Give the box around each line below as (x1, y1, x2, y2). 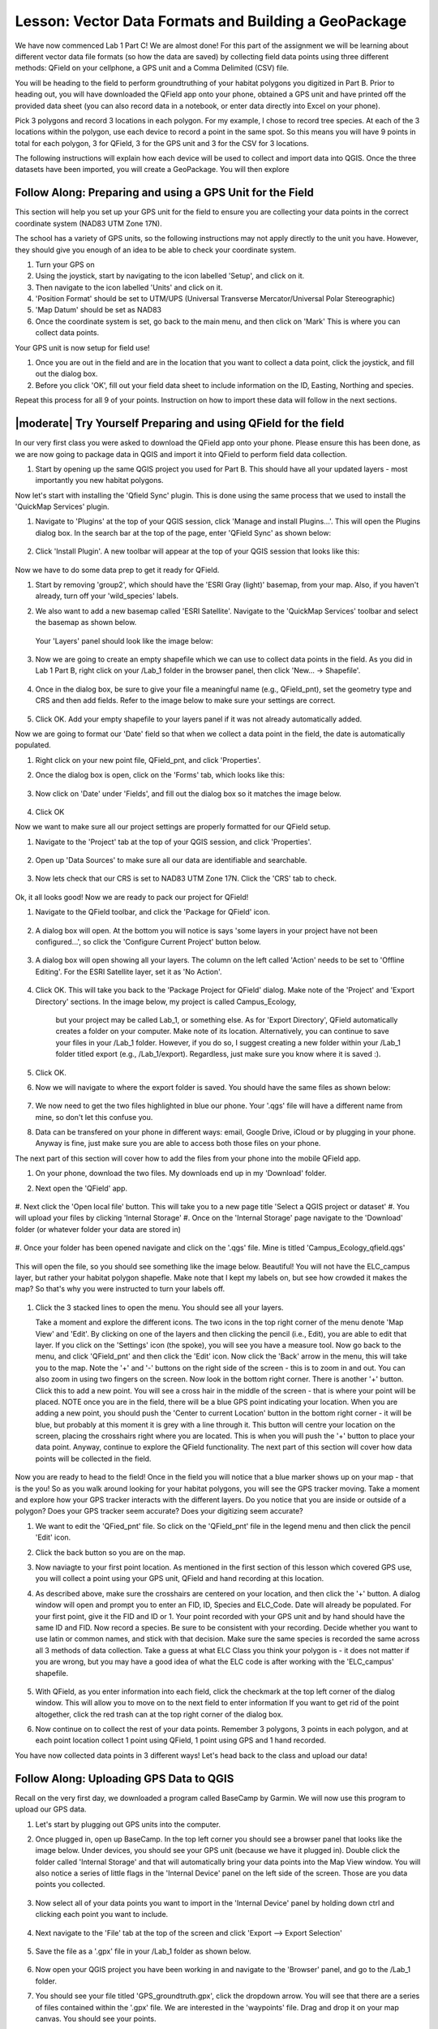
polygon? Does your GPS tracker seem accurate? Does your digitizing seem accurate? (15, 1506, 303, 1516)
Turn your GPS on (35, 260, 95, 269)
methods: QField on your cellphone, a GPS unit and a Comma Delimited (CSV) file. (15, 63, 290, 73)
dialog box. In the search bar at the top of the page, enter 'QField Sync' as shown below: (35, 528, 332, 537)
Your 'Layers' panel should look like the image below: (35, 635, 214, 645)
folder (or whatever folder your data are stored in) (15, 1224, 182, 1234)
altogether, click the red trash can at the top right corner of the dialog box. (35, 1709, 284, 1719)
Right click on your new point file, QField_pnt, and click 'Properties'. (35, 755, 261, 765)
